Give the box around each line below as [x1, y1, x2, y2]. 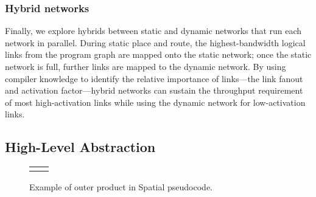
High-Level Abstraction [5, 137, 156, 156]
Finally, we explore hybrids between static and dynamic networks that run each [5, 24, 302, 37]
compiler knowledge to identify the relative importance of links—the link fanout [5, 72, 303, 85]
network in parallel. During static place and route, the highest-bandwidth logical [5, 36, 306, 49]
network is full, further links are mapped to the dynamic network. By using [5, 60, 286, 72]
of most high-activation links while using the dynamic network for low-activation [5, 95, 306, 108]
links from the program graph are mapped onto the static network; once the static [5, 48, 312, 61]
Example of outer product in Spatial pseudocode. [29, 181, 213, 193]
